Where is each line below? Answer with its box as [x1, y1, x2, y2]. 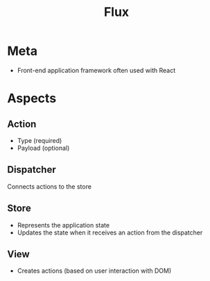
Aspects [7, 91, 57, 106]
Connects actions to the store [7, 182, 92, 191]
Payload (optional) [17, 144, 70, 152]
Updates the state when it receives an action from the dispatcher [17, 228, 203, 237]
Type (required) [17, 136, 62, 144]
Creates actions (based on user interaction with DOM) [17, 266, 172, 275]
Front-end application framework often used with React [17, 66, 176, 74]
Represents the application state [17, 221, 110, 229]
